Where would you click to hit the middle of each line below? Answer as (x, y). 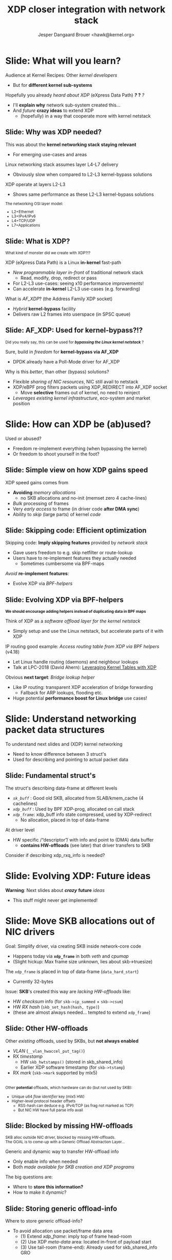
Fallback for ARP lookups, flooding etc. (62, 693)
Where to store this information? (48, 1187)
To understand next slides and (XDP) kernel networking (64, 744)
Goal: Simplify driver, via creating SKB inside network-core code (73, 946)
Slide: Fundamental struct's (51, 775)
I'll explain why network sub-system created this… (66, 105)
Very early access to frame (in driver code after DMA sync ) (76, 509)
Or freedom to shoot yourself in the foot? (56, 454)
